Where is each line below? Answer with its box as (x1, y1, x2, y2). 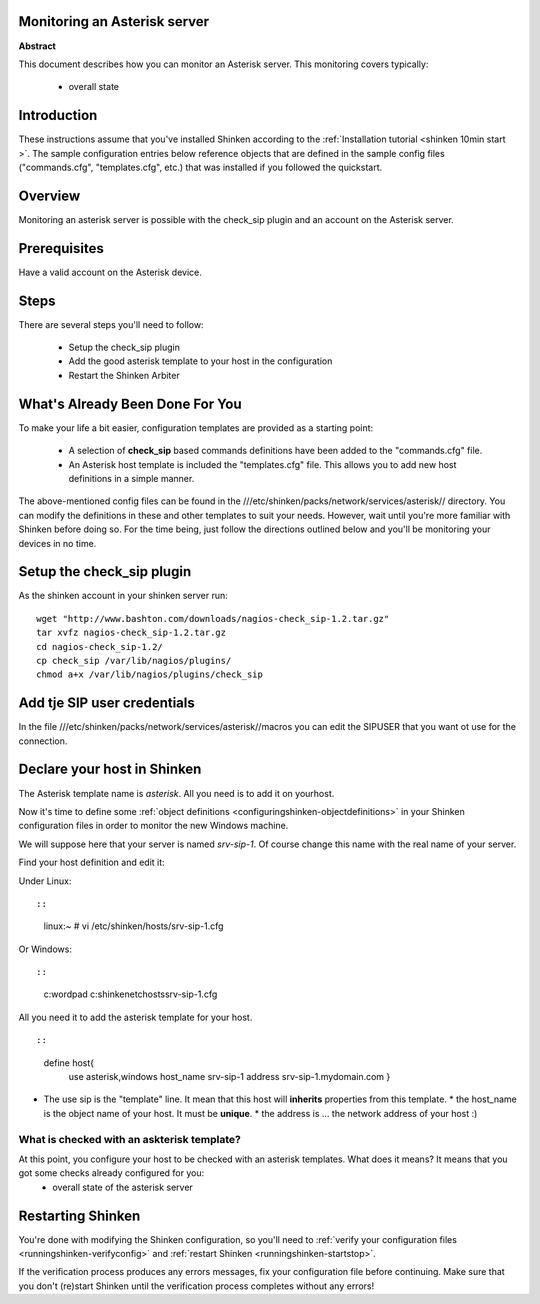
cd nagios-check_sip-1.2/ (36, 641, 164, 652)
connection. (18, 735, 68, 747)
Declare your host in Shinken (18, 761, 202, 778)
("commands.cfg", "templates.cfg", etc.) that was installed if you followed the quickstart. (18, 161, 383, 173)
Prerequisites (18, 240, 104, 257)
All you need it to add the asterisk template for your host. (18, 1011, 253, 1023)
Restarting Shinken (18, 1207, 141, 1224)
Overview (18, 187, 81, 204)
